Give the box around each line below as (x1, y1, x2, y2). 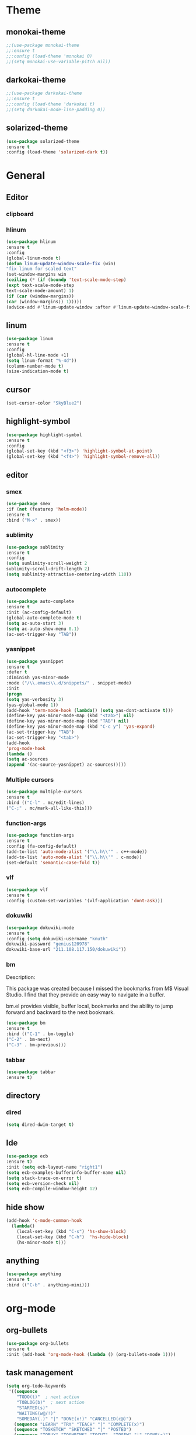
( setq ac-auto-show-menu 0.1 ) (6, 626, 80, 632)
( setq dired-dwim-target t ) (6, 1122, 75, 1128)
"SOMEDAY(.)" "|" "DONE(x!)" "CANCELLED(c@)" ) (16, 1416, 132, 1422)
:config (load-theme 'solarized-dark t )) (6, 149, 108, 155)
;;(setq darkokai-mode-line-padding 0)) (6, 107, 106, 112)
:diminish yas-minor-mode (6, 674, 69, 681)
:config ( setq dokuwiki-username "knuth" (6, 936, 108, 941)
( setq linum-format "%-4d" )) (6, 358, 77, 364)
